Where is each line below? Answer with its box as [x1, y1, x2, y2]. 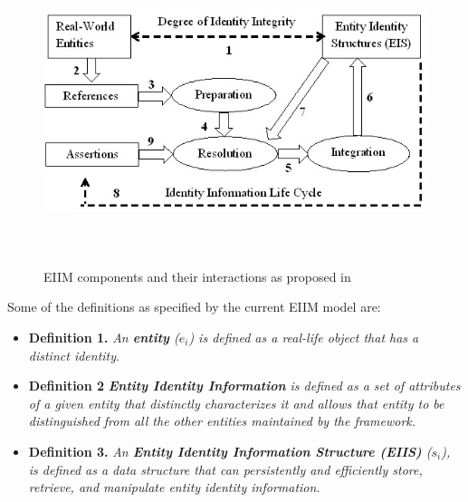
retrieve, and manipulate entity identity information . [28, 478, 320, 497]
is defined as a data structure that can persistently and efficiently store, [28, 459, 423, 478]
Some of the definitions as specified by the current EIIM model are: [7, 297, 381, 316]
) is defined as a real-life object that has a [188, 327, 419, 346]
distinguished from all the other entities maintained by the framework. [28, 411, 416, 430]
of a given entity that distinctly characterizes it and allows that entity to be [28, 393, 444, 412]
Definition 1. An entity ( [28, 327, 179, 346]
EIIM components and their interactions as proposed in [43, 266, 351, 285]
